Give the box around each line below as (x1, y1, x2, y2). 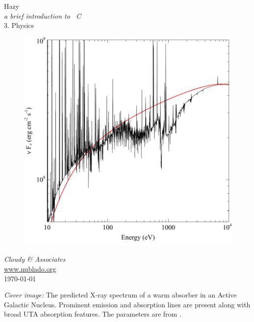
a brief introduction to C (4, 10, 81, 21)
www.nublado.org (4, 263, 56, 273)
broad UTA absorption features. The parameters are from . (4, 309, 181, 319)
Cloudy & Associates (4, 254, 66, 264)
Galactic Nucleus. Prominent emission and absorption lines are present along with (4, 299, 251, 309)
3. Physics (4, 20, 34, 30)
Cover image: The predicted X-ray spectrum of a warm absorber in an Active (4, 290, 237, 300)
